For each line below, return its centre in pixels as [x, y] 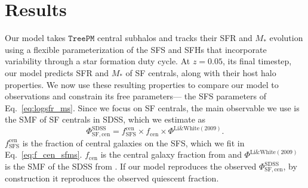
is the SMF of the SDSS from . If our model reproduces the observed [131, 166]
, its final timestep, [257, 61]
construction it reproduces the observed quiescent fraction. [112, 178]
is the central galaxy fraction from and [171, 154]
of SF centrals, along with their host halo [201, 72]
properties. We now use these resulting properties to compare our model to [142, 84]
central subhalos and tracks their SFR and [175, 38]
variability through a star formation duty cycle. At [98, 61]
